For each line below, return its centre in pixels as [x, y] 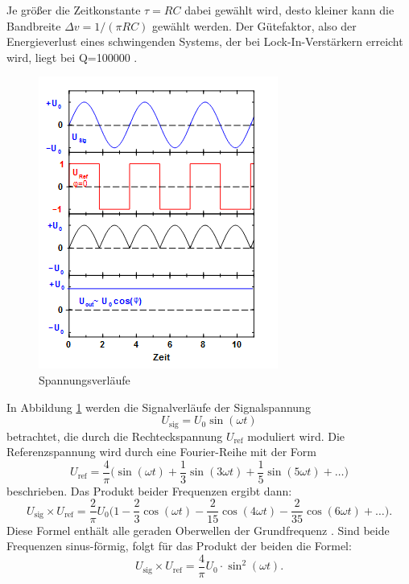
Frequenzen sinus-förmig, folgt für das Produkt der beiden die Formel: [179, 546]
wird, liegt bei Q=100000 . [72, 57]
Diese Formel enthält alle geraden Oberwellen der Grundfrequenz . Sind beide [198, 530]
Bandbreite [34, 25]
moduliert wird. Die [296, 436]
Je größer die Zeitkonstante [74, 10]
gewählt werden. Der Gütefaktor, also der [254, 25]
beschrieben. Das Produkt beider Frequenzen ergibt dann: [149, 490]
